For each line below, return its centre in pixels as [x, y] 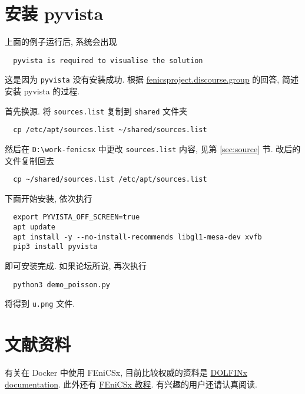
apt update [34, 227]
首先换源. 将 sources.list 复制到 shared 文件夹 [96, 111]
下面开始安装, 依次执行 [49, 198]
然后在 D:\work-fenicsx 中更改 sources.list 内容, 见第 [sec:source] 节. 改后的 [153, 148]
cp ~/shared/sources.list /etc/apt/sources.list [110, 180]
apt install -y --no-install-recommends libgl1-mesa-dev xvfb [137, 237]
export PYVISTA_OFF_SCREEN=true [77, 217]
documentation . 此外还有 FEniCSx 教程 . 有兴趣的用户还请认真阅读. [131, 384]
